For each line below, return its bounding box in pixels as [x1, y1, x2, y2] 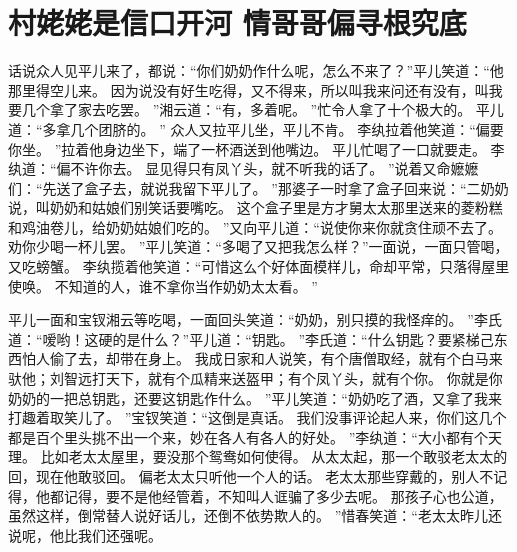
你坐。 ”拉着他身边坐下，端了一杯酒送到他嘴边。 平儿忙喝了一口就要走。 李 [8, 138, 505, 159]
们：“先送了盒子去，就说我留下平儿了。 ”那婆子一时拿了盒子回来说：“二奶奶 [8, 177, 509, 198]
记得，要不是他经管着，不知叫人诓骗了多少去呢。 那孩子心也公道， [63, 485, 503, 506]
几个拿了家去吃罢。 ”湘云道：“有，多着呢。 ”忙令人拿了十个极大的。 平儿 [21, 99, 504, 120]
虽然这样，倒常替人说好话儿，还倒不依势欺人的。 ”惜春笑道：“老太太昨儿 [8, 505, 488, 526]
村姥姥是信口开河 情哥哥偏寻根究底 [8, 2, 467, 43]
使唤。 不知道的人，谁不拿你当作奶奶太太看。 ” [8, 275, 318, 296]
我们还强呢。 [77, 524, 162, 545]
